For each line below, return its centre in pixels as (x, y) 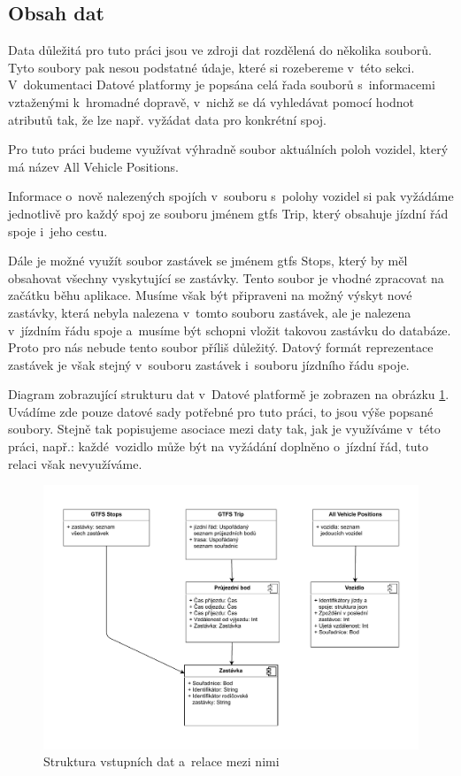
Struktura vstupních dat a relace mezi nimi (161, 761)
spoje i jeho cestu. (58, 230)
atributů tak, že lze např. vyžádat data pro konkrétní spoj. (168, 119)
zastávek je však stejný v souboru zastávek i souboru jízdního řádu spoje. (209, 364)
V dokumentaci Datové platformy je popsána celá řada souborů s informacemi (222, 85)
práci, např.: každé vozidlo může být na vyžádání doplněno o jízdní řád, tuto (219, 446)
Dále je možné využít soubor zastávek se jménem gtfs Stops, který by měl (208, 261)
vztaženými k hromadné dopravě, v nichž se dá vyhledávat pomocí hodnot (211, 101)
